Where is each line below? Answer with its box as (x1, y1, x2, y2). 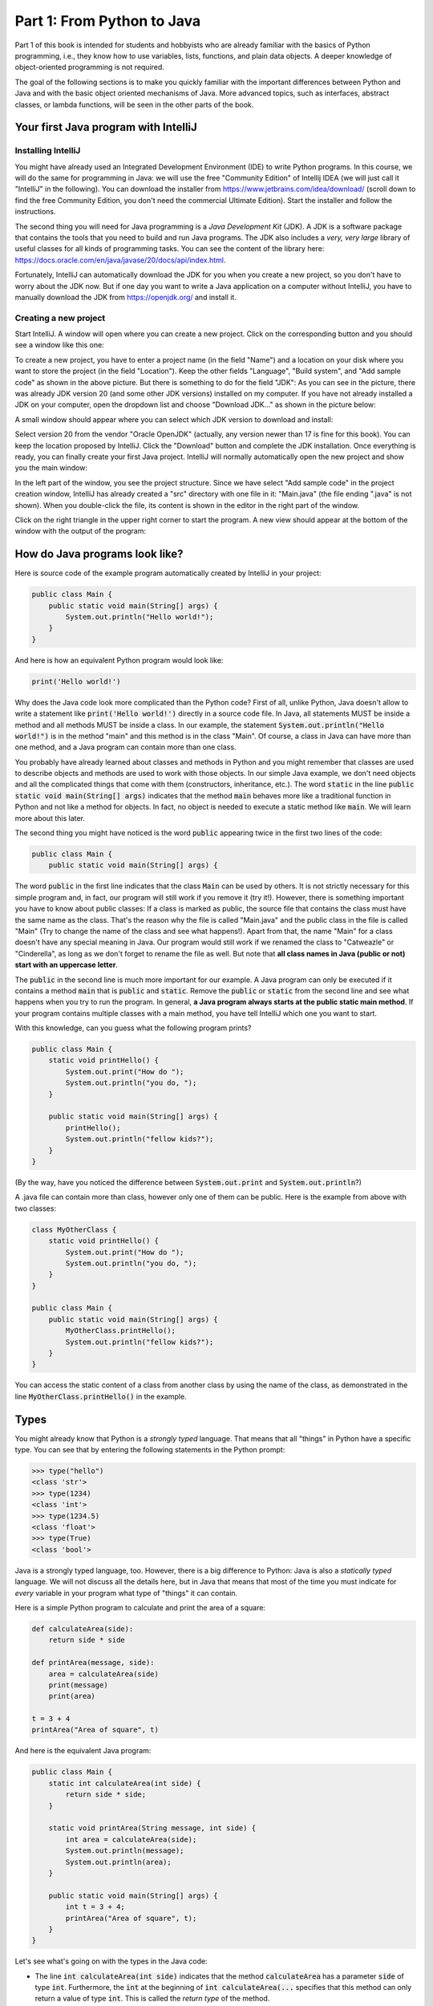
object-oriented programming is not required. (14, 63, 164, 72)
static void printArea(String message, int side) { (48, 1824, 257, 1833)
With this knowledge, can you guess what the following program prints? (14, 1023, 252, 1033)
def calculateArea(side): (31, 1624, 134, 1633)
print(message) (48, 1680, 108, 1689)
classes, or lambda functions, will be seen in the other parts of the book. (14, 99, 254, 109)
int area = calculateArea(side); (65, 1834, 197, 1844)
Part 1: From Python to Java (14, 12, 201, 30)
